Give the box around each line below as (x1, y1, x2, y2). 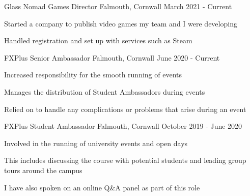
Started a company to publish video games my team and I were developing (4, 18, 237, 29)
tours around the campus (4, 164, 82, 175)
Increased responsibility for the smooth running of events (4, 69, 182, 80)
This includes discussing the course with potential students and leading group (4, 155, 246, 165)
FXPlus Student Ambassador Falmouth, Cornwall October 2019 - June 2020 (4, 121, 242, 131)
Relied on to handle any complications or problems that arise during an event (4, 103, 246, 114)
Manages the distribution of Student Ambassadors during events (4, 86, 205, 97)
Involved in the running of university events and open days (4, 137, 188, 148)
